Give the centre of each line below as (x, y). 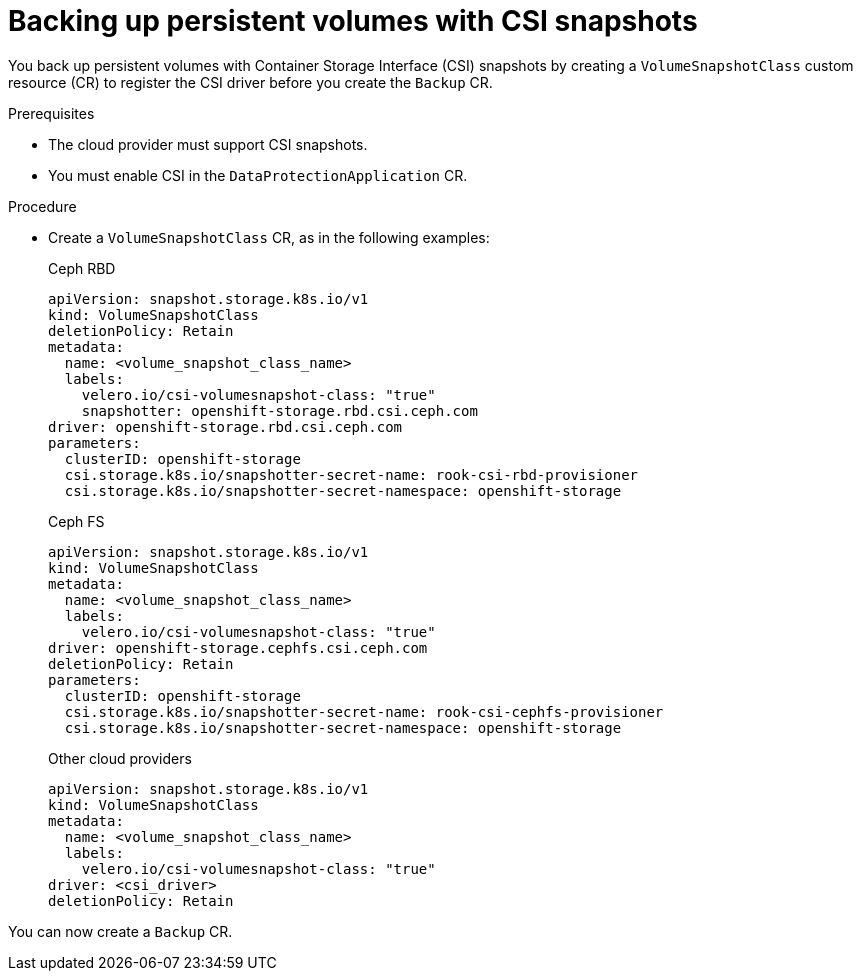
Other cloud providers (120, 758)
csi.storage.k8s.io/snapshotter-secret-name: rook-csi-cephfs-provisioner (364, 711)
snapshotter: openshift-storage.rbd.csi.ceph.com (279, 410)
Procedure (42, 206)
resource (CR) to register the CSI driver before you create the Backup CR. (250, 82)
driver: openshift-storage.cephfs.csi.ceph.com (238, 647)
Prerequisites (51, 113)
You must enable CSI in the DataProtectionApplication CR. (258, 175)
